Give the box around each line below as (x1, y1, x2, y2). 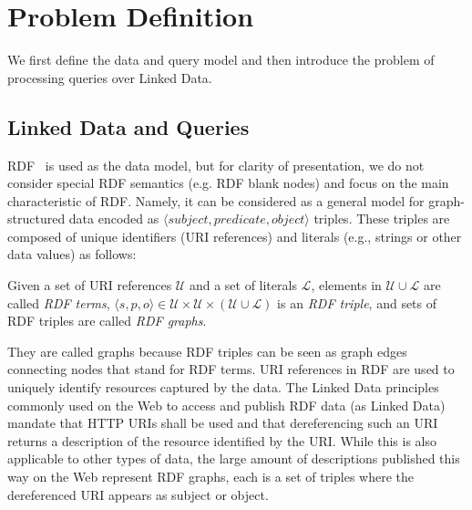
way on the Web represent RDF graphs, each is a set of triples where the (7, 467, 414, 486)
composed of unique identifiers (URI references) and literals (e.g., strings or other (7, 226, 462, 245)
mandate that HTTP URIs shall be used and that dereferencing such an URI (7, 413, 438, 432)
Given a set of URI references (7, 276, 172, 295)
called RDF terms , (7, 293, 110, 312)
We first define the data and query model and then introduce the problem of (7, 50, 435, 69)
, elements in (311, 276, 382, 295)
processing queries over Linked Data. (7, 68, 212, 87)
